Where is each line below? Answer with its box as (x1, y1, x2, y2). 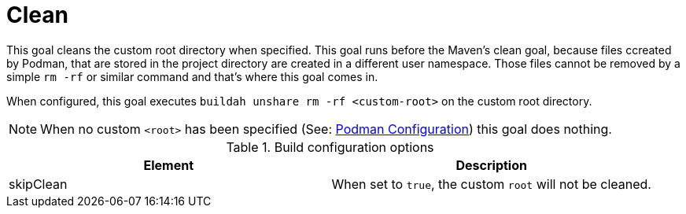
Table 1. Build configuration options (226, 138, 434, 155)
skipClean (9, 175, 68, 192)
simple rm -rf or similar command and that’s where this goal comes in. (6, 69, 378, 83)
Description (455, 157, 527, 173)
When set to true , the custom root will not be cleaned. (331, 175, 651, 192)
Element (143, 157, 194, 173)
